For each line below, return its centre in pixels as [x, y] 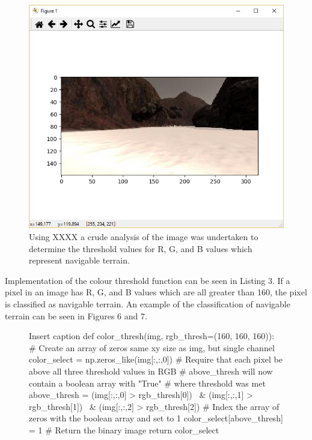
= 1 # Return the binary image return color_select [124, 429]
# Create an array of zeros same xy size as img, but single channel [152, 347]
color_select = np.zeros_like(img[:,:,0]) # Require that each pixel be [156, 359]
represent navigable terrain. [79, 260]
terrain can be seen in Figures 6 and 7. [76, 315]
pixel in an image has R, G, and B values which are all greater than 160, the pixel [156, 292]
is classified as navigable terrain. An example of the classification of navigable [148, 304]
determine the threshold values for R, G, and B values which [141, 248]
